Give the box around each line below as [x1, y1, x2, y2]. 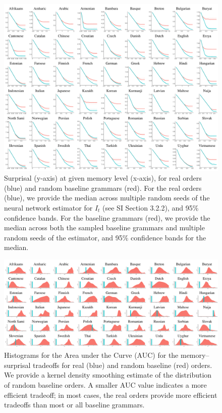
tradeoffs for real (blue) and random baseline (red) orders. [33, 359, 212, 370]
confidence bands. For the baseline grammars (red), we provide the [4, 212, 210, 223]
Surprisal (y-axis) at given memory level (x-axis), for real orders [4, 173, 202, 183]
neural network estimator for [4, 202, 93, 213]
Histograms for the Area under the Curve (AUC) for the [4, 350, 179, 360]
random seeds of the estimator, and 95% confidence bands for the [4, 232, 206, 242]
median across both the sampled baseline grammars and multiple [4, 222, 205, 233]
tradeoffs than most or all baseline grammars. [4, 399, 145, 410]
